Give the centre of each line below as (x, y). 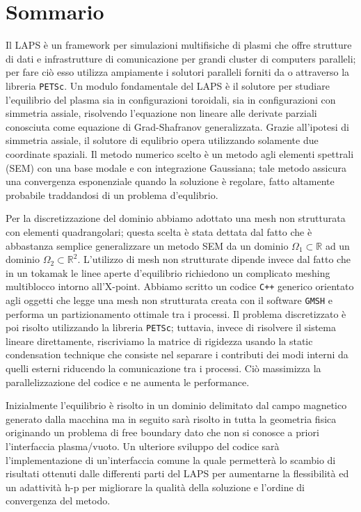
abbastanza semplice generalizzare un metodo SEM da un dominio (147, 245)
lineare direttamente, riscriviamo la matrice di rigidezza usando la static (159, 341)
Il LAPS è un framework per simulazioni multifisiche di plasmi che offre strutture (179, 45)
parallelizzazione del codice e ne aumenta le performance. (128, 382)
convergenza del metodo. (58, 501)
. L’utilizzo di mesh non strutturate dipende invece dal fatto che (214, 259)
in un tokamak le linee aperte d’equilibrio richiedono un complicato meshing (168, 272)
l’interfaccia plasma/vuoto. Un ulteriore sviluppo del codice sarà (143, 446)
